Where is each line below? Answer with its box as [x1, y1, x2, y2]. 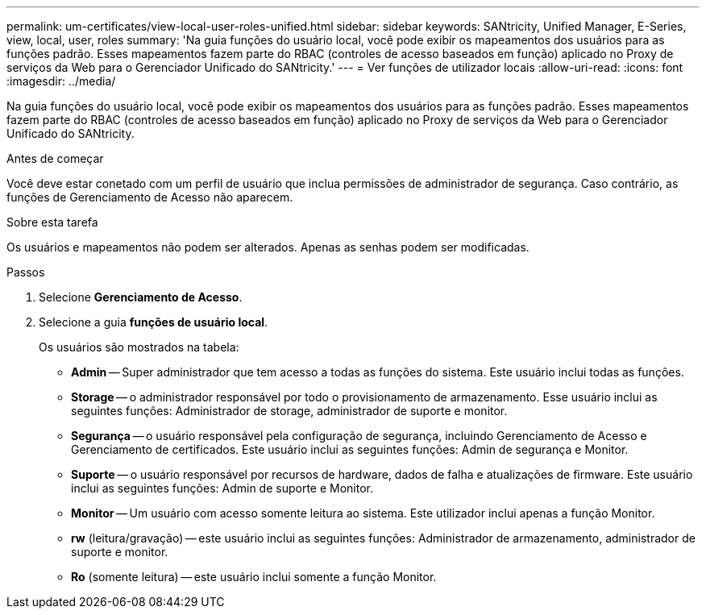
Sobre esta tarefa [6, 215, 98, 229]
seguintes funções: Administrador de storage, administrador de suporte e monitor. [71, 404, 508, 418]
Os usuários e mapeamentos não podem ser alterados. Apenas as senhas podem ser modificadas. [6, 240, 529, 254]
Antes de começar [6, 152, 104, 165]
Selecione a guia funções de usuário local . [39, 315, 268, 329]
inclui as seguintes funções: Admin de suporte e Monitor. [71, 481, 374, 495]
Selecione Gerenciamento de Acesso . [39, 290, 243, 304]
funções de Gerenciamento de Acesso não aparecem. [6, 190, 293, 204]
